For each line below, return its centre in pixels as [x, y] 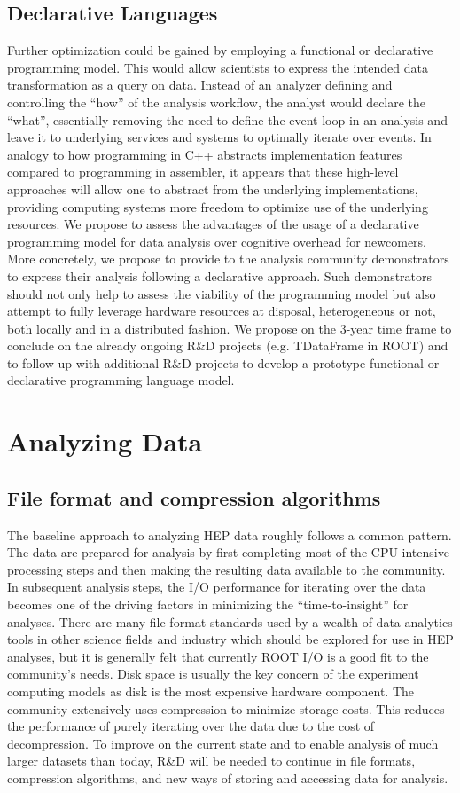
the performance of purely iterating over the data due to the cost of [191, 726]
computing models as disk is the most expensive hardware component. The [211, 691]
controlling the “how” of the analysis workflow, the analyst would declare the [217, 102]
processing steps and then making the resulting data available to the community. [226, 569]
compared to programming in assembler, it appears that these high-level [203, 172]
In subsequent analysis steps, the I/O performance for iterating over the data [217, 587]
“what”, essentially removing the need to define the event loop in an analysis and [227, 119]
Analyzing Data [105, 441]
